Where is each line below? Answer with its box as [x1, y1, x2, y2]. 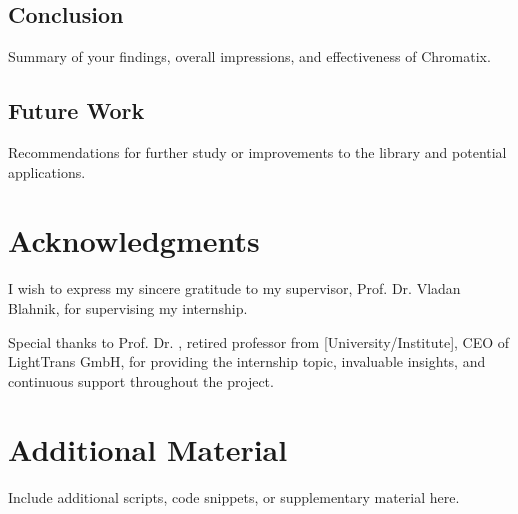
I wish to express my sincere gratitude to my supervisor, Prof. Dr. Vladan [8, 278, 461, 299]
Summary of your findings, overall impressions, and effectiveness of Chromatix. [8, 46, 491, 67]
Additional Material [8, 429, 288, 470]
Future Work [8, 95, 145, 126]
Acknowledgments [8, 220, 260, 261]
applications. [8, 161, 86, 182]
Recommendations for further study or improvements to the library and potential [8, 142, 507, 162]
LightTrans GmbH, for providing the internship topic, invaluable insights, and [8, 351, 486, 372]
